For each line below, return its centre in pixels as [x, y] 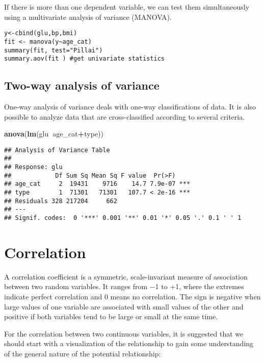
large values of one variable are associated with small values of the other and [124, 306]
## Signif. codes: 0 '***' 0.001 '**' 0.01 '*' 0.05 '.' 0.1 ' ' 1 [123, 218]
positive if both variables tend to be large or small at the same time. [111, 316]
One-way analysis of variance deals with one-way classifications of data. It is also [130, 107]
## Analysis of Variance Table [57, 150]
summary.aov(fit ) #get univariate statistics [84, 59]
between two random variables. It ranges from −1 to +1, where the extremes [124, 286]
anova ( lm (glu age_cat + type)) [54, 134]
